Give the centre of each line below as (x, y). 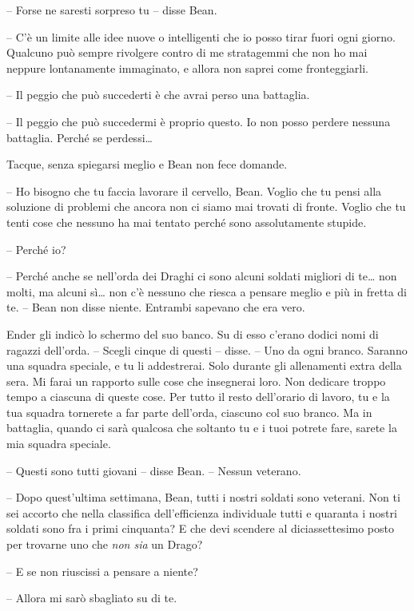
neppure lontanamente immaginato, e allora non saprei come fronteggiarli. (187, 67)
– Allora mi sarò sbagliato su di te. (92, 598)
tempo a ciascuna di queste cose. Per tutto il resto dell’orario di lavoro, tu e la (198, 397)
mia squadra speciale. (59, 444)
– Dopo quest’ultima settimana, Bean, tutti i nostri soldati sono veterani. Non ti (203, 497)
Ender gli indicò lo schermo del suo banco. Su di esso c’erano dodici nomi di (193, 333)
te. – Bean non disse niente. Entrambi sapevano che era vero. (156, 307)
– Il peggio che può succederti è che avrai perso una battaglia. (158, 95)
